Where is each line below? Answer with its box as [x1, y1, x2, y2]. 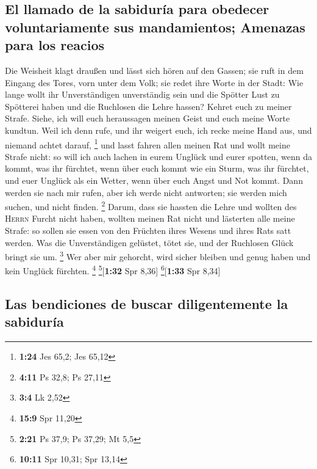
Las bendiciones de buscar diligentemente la [5, 294, 288, 313]
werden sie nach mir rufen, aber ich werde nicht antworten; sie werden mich [5, 186, 287, 198]
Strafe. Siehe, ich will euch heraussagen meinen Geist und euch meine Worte [5, 112, 290, 125]
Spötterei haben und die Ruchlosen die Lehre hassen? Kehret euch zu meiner [5, 100, 292, 112]
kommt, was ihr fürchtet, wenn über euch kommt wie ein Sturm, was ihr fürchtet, [5, 162, 309, 175]
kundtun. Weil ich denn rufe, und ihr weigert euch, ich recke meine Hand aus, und [5, 123, 312, 136]
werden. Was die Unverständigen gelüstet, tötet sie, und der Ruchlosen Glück [5, 236, 294, 249]
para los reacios [5, 35, 105, 54]
